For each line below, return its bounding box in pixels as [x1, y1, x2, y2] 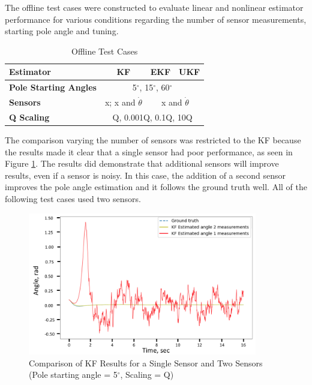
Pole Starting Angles [9, 81, 97, 94]
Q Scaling [9, 110, 50, 123]
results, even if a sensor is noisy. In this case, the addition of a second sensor [5, 169, 286, 181]
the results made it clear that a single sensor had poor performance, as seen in [5, 145, 293, 158]
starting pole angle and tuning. [5, 25, 119, 37]
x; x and [104, 96, 136, 109]
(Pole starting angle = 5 [29, 368, 118, 381]
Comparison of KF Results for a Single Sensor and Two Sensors [29, 356, 263, 369]
